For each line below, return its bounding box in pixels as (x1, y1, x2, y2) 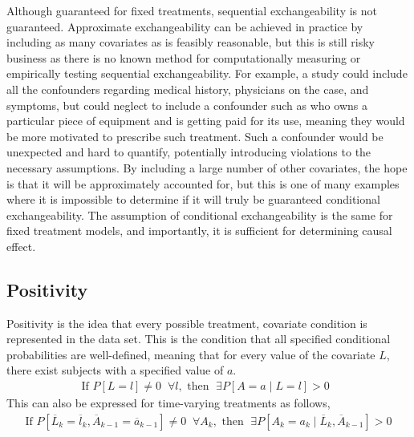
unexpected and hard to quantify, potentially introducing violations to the (6, 144, 371, 160)
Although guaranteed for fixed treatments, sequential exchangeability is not (6, 2, 377, 18)
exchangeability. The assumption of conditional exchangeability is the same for (6, 206, 393, 223)
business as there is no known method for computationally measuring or (6, 49, 361, 66)
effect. (6, 237, 36, 254)
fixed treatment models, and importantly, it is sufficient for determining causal (6, 222, 392, 239)
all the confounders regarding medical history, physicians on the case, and (6, 80, 369, 97)
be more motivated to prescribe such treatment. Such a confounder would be (6, 127, 384, 144)
